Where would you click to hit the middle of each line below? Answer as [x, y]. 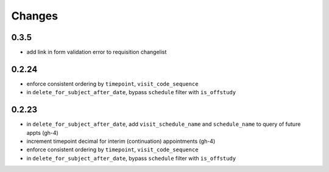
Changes [34, 16]
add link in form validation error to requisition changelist [97, 52]
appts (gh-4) [43, 132]
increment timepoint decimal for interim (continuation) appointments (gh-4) [121, 141]
